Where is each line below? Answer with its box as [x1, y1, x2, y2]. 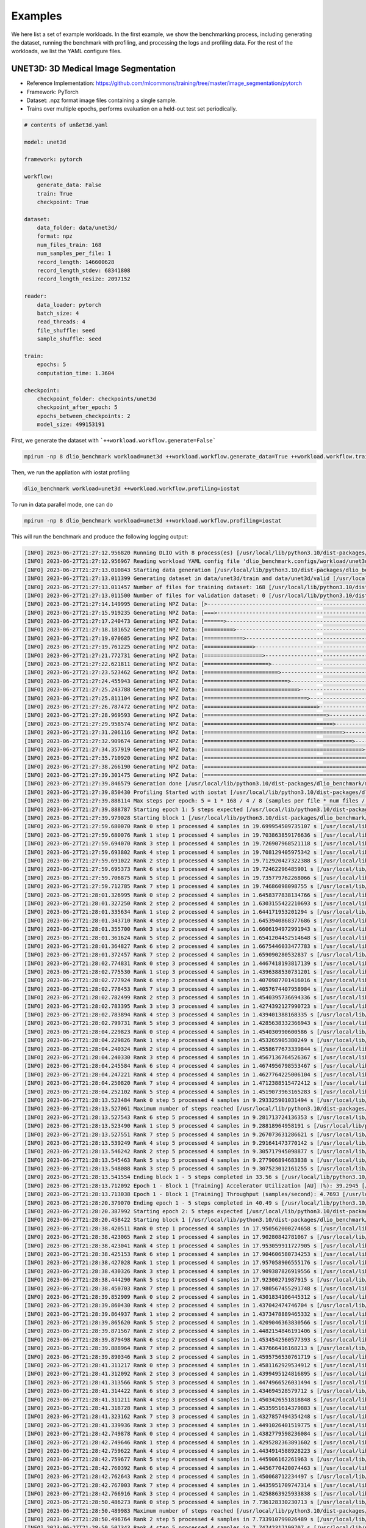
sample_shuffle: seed [37, 336, 102, 342]
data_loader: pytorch [37, 301, 102, 308]
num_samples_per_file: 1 [37, 250, 112, 257]
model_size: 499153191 [37, 421, 105, 428]
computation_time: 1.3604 [37, 370, 115, 376]
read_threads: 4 [37, 318, 85, 325]
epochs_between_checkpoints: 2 [37, 413, 131, 419]
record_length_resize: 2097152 [37, 276, 131, 282]
